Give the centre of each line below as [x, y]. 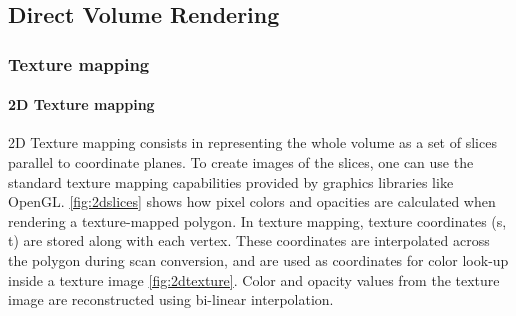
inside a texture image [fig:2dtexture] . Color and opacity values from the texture [254, 279]
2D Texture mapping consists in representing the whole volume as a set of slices [252, 142]
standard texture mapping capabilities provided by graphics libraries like [231, 181]
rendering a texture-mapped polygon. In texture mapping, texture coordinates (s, [257, 220]
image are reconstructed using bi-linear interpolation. [171, 299]
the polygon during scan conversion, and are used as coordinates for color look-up [258, 259]
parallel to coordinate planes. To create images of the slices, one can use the [241, 162]
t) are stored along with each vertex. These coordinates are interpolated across [249, 240]
